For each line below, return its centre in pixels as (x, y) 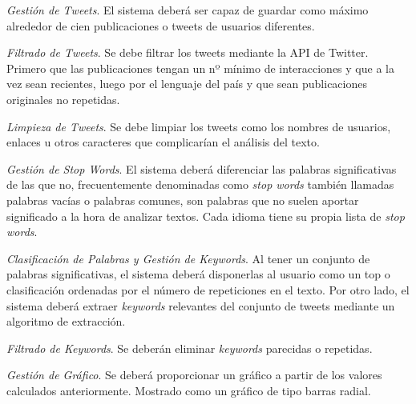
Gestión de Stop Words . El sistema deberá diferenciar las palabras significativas (202, 168)
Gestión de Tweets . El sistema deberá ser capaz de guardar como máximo (188, 10)
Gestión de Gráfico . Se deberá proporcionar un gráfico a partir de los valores (194, 375)
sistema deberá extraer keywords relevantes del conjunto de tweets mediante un (201, 305)
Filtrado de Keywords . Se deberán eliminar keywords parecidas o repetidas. (190, 348)
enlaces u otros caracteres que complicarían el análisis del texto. (163, 142)
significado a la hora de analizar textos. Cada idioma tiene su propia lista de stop (206, 216)
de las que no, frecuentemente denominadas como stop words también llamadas (200, 184)
